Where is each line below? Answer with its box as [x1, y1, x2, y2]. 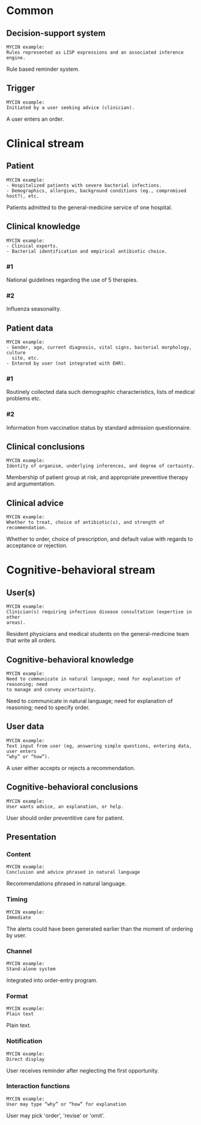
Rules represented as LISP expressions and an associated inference [6, 49, 184, 55]
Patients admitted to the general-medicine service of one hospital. [6, 204, 172, 211]
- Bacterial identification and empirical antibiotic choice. [6, 248, 167, 254]
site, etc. [12, 355, 40, 362]
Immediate [6, 914, 32, 921]
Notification [6, 1037, 43, 1046]
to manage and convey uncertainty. [6, 687, 97, 693]
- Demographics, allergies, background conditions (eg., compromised [6, 187, 187, 194]
